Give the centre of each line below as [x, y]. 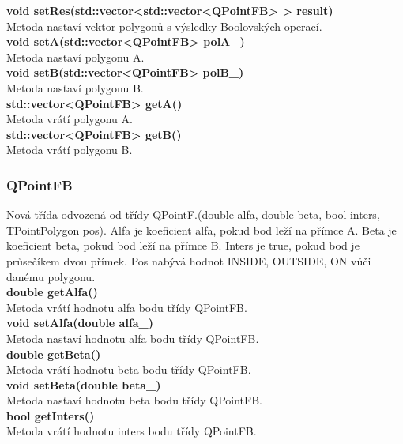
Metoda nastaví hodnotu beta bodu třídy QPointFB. [134, 400]
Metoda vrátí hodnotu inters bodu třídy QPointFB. [132, 431]
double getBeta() [54, 354]
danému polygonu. [51, 276]
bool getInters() [51, 415]
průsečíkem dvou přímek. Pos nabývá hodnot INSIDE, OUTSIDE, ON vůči [189, 260]
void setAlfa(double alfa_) [80, 323]
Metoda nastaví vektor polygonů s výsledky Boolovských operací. [164, 26]
